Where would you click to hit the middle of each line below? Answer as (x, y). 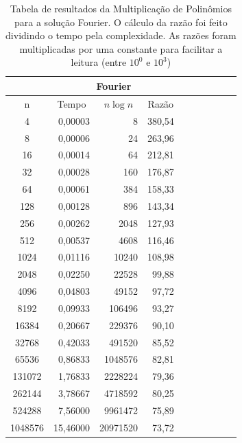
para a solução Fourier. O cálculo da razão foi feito (121, 22)
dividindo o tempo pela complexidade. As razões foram (121, 35)
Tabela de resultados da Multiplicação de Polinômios (121, 8)
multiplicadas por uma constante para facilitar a (121, 48)
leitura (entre (99, 62)
